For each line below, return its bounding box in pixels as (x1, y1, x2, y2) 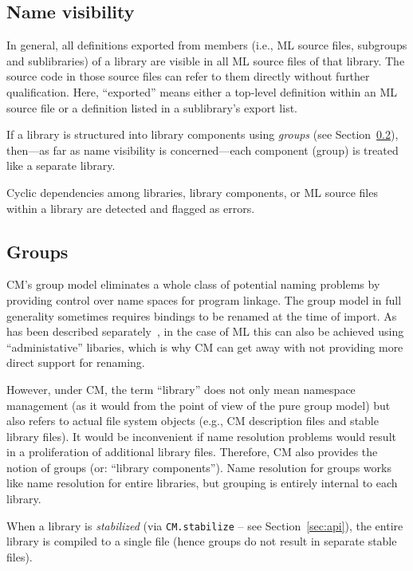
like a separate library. (6, 157, 116, 174)
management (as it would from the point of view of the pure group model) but (6, 396, 391, 413)
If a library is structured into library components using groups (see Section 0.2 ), (6, 126, 399, 143)
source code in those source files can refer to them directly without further (6, 68, 370, 85)
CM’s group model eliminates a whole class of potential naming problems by (6, 276, 380, 293)
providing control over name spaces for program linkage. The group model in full (6, 291, 402, 308)
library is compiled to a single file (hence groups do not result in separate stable (6, 533, 397, 549)
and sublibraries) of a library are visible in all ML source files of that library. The (6, 52, 405, 69)
